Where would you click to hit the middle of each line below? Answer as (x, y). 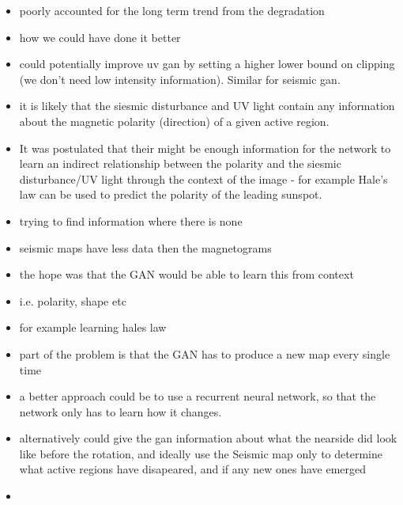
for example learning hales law (93, 327)
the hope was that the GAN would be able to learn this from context (186, 274)
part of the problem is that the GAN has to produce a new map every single (205, 353)
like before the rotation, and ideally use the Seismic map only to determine (201, 453)
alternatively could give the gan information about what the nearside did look (208, 438)
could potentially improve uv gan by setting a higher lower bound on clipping (207, 64)
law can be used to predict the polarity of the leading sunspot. (171, 194)
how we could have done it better (100, 37)
